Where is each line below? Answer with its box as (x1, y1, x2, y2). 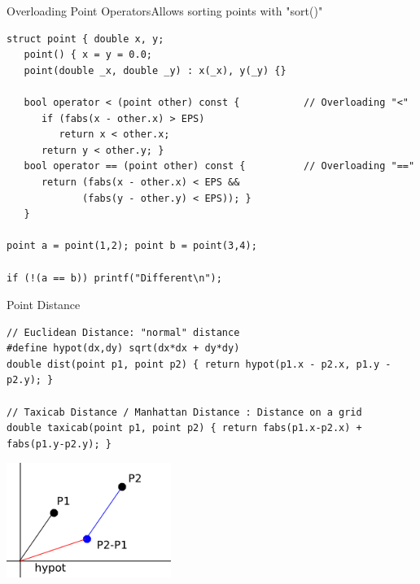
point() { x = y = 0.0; (24, 49, 152, 61)
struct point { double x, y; (7, 33, 164, 45)
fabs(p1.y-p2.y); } (7, 438, 112, 450)
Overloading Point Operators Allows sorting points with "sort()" (7, 2, 323, 19)
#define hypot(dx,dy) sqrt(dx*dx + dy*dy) (7, 342, 240, 355)
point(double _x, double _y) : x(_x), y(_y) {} (24, 64, 287, 76)
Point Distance (7, 296, 81, 313)
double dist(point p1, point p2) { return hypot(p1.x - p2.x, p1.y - (7, 358, 392, 370)
